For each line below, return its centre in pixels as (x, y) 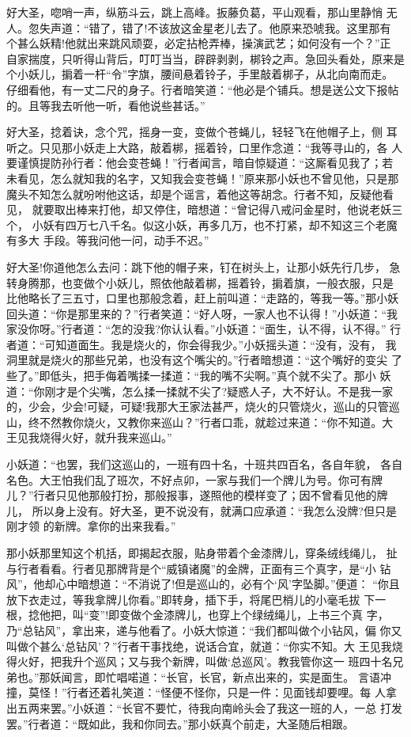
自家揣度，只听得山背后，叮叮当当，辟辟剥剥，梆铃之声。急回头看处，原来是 (205, 58)
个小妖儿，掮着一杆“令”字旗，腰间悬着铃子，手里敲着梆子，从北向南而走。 (200, 74)
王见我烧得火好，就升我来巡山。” (89, 437)
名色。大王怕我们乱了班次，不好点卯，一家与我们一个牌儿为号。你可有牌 (194, 479)
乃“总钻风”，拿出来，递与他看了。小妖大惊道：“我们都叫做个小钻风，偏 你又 (204, 630)
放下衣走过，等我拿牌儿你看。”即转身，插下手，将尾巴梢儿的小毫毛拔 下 (191, 599)
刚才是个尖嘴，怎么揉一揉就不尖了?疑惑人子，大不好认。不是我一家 (219, 391)
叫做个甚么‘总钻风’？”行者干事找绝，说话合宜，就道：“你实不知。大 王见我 (199, 646)
